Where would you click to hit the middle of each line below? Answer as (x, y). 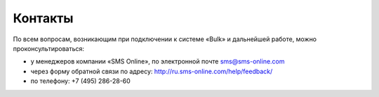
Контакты (43, 18)
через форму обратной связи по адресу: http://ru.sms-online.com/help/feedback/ (152, 71)
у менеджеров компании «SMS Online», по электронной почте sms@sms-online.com (158, 61)
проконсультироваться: (48, 48)
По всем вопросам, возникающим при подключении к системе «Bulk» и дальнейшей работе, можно (165, 39)
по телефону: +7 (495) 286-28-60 (81, 81)
